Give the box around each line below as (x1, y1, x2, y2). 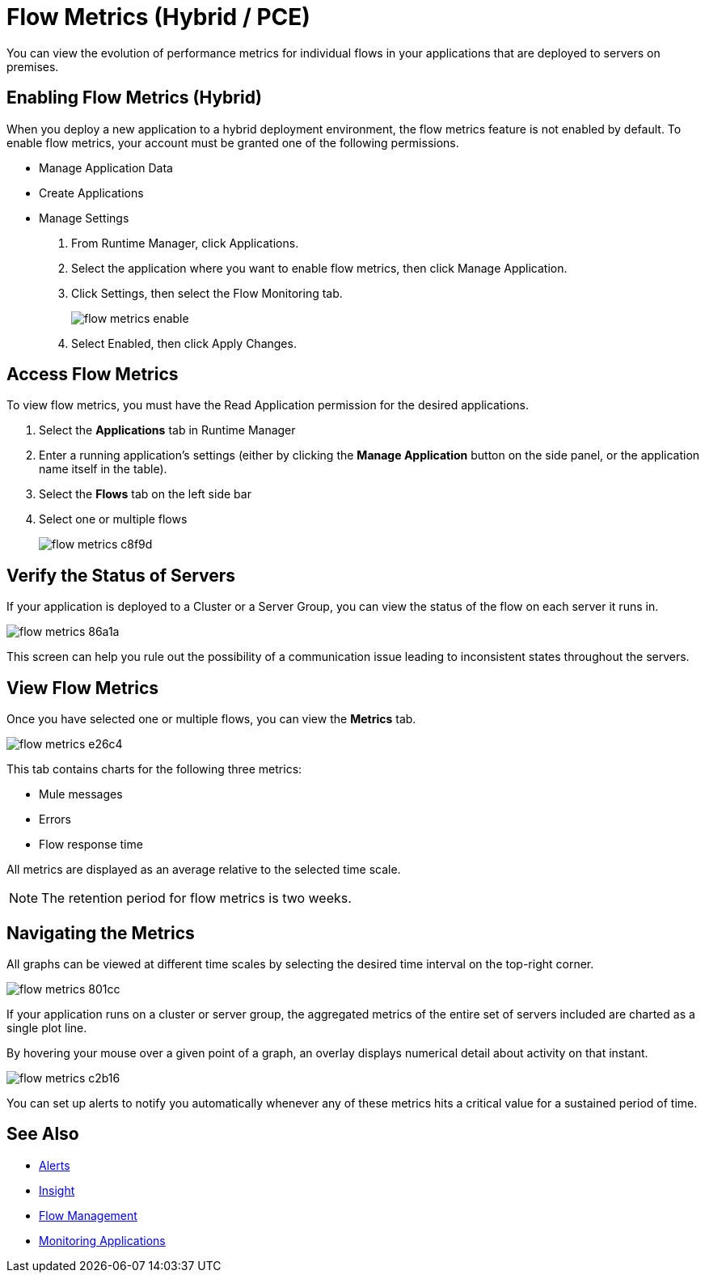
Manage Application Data (39, 160, 173, 175)
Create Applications (39, 185, 144, 200)
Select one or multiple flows (39, 512, 188, 527)
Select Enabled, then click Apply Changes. (71, 336, 297, 350)
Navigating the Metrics (6, 922, 195, 943)
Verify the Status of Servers (6, 565, 236, 586)
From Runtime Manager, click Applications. (71, 235, 299, 250)
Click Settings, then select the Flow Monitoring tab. (71, 286, 343, 300)
